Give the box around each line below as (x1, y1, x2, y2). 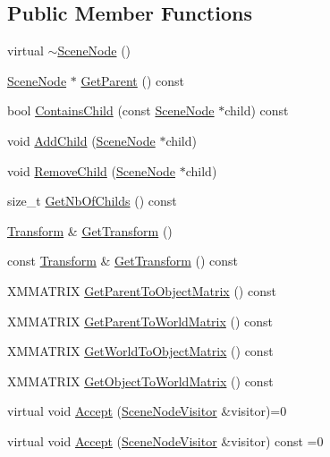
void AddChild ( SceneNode (7, 131, 156, 149)
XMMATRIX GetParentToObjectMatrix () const (7, 281, 276, 300)
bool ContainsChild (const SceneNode (7, 101, 215, 120)
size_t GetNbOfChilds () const (7, 191, 177, 210)
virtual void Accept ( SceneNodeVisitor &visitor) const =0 (7, 431, 324, 450)
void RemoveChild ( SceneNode (7, 161, 176, 180)
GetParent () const (80, 71, 184, 89)
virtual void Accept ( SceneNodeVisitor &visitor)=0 (7, 402, 287, 420)
